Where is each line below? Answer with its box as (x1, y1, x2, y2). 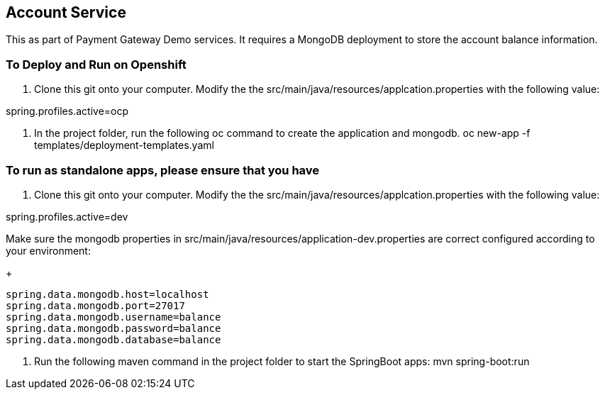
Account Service (6, 4, 126, 21)
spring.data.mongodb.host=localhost (6, 288, 209, 300)
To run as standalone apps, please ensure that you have (6, 162, 320, 177)
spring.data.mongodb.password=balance (6, 322, 221, 334)
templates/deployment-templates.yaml (34, 139, 214, 152)
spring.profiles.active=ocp (6, 105, 129, 118)
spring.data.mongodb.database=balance (6, 333, 221, 345)
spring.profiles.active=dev (6, 210, 128, 223)
